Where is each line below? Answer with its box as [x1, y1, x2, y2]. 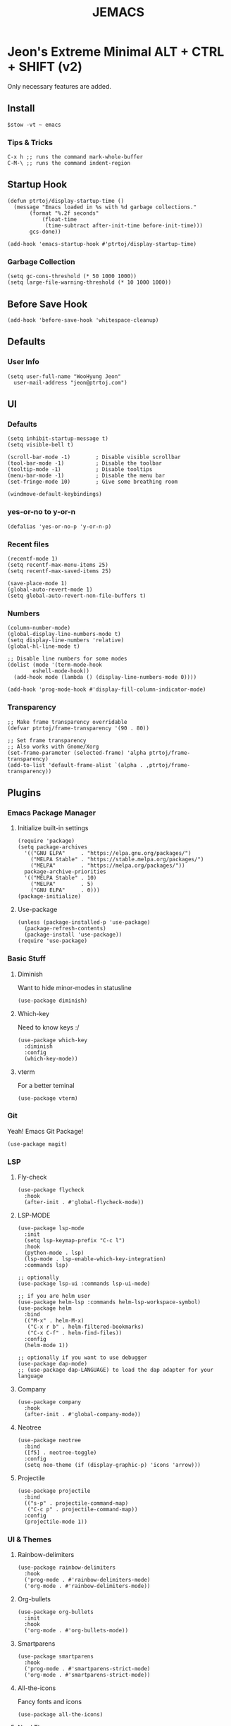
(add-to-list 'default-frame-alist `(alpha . [7, 761, 143, 768]
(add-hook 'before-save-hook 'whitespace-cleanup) [7, 316, 159, 324]
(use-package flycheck [17, 1187, 85, 1194]
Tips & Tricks [7, 137, 54, 147]
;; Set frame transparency [7, 737, 87, 744]
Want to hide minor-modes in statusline [17, 983, 132, 992]
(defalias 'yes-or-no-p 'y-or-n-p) [7, 523, 112, 530]
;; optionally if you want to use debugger [17, 1354, 148, 1361]
